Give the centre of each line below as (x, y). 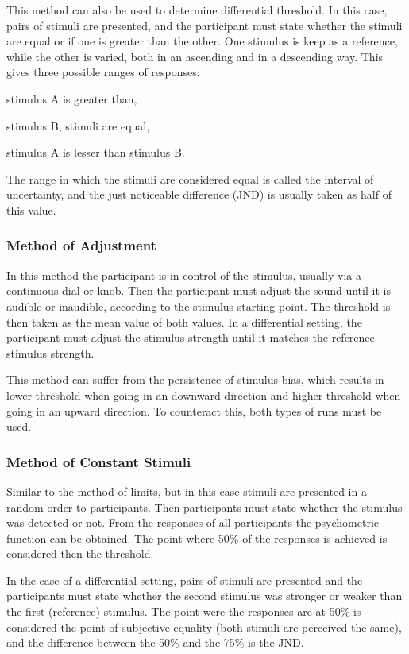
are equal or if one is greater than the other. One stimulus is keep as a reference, (202, 41)
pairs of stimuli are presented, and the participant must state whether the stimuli (204, 25)
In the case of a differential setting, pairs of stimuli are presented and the (185, 580)
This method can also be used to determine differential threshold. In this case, (197, 10)
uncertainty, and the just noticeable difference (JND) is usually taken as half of (199, 194)
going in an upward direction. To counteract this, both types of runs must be (194, 410)
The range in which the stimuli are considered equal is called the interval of (190, 178)
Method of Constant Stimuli (99, 461)
